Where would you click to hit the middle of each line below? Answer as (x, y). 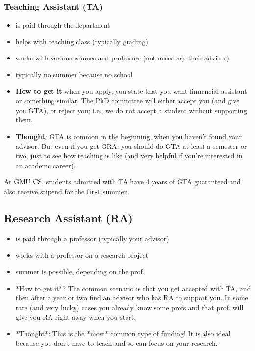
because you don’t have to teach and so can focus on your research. (116, 343)
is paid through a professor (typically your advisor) (92, 238)
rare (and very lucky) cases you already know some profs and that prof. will (129, 307)
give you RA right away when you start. (76, 317)
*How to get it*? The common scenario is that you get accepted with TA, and (133, 288)
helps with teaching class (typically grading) (82, 41)
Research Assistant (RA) (69, 218)
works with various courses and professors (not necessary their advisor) (122, 58)
